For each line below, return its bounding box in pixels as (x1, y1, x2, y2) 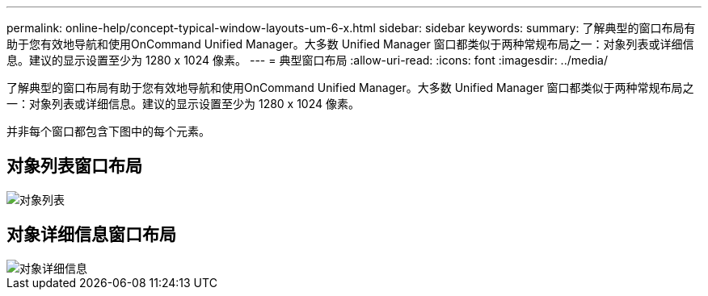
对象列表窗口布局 (6, 156, 142, 177)
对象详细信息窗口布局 (6, 224, 176, 245)
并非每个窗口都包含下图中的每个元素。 (6, 124, 210, 138)
